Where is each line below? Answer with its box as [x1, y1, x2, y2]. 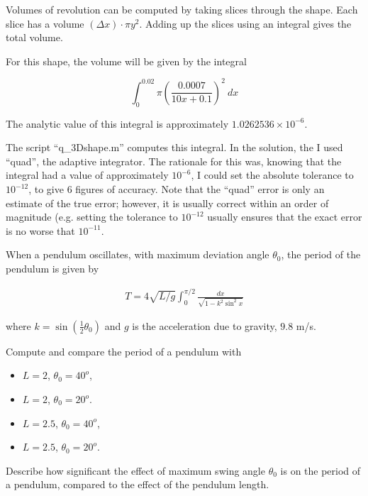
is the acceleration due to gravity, [132, 318, 277, 333]
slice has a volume [6, 16, 84, 31]
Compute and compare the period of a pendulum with [6, 343, 242, 358]
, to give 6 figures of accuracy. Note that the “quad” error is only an [28, 182, 325, 197]
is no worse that [6, 223, 75, 238]
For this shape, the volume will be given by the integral [6, 53, 247, 68]
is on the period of [280, 463, 361, 478]
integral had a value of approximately [6, 167, 169, 182]
